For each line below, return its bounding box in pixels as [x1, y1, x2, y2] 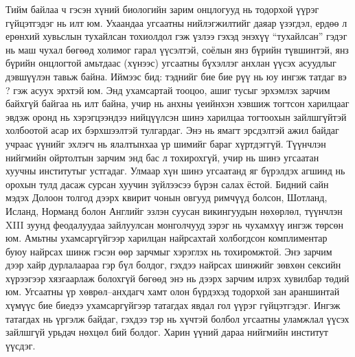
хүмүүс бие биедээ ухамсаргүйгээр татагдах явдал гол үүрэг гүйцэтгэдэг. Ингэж [5, 298, 341, 312]
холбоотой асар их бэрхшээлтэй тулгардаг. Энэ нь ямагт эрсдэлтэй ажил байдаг [5, 123, 339, 137]
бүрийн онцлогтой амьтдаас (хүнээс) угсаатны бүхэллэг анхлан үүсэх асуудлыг [5, 56, 336, 70]
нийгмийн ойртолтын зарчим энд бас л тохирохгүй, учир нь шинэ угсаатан [5, 150, 319, 164]
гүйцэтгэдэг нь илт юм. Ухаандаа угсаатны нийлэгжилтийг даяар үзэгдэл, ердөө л [5, 15, 347, 30]
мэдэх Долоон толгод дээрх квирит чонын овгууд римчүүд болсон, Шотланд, [5, 190, 328, 205]
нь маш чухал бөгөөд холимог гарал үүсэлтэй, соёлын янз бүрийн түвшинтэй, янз [5, 42, 349, 56]
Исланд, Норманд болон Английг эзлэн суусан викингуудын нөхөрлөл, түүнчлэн [5, 203, 343, 218]
